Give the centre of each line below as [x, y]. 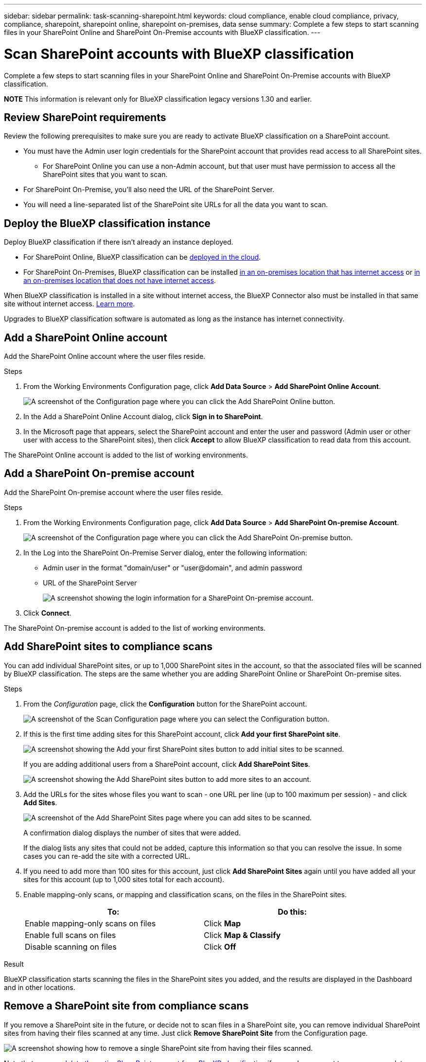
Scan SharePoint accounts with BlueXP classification [179, 54]
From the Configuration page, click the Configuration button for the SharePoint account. [165, 704]
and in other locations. [40, 987]
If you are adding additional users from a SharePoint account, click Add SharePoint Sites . [167, 764]
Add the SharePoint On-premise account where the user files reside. [114, 492]
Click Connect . [47, 613]
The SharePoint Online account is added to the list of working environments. [126, 455]
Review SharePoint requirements [85, 117]
